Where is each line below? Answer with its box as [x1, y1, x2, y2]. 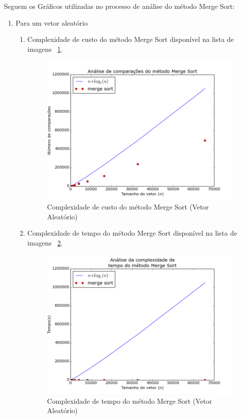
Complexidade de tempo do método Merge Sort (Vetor [47, 395, 212, 406]
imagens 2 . [27, 238, 63, 248]
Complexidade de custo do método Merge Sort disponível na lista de [27, 34, 234, 44]
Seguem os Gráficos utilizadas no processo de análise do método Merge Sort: [4, 1, 235, 11]
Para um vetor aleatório [15, 17, 88, 28]
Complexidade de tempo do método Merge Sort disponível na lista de [27, 228, 237, 238]
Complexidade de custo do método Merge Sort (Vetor [47, 202, 209, 212]
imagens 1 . [27, 43, 63, 54]
